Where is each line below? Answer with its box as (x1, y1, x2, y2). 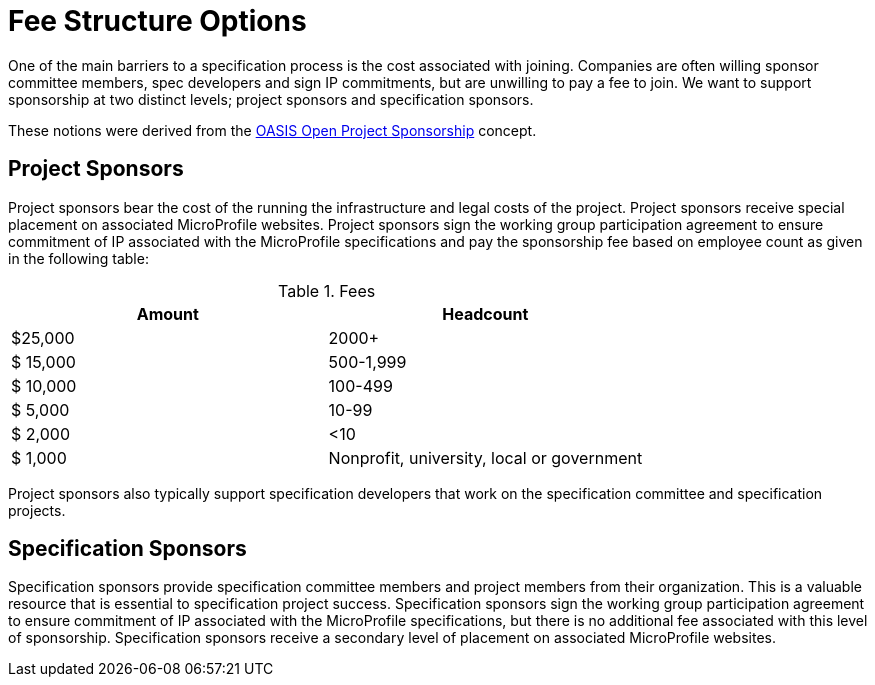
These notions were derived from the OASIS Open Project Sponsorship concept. (8, 121, 537, 139)
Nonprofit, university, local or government (328, 447, 643, 468)
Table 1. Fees (277, 280, 376, 301)
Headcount (442, 303, 529, 324)
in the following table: (8, 249, 149, 267)
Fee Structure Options (8, 4, 307, 38)
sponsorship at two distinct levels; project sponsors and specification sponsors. (8, 90, 534, 108)
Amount (136, 303, 199, 324)
